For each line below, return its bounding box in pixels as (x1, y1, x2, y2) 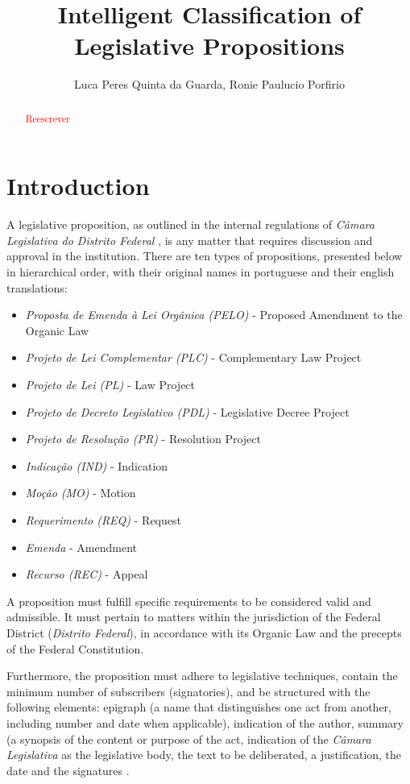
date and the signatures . (6, 761, 130, 778)
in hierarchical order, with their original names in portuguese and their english (6, 263, 395, 280)
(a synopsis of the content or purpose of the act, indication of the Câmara (6, 730, 371, 747)
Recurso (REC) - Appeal (25, 566, 148, 583)
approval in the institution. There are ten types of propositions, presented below (6, 247, 403, 264)
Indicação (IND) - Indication (25, 457, 168, 474)
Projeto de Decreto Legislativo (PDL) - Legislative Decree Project (25, 403, 350, 420)
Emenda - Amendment (25, 538, 138, 555)
